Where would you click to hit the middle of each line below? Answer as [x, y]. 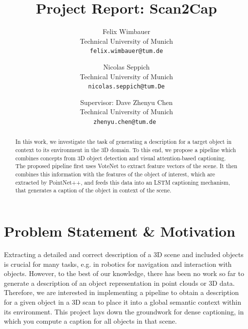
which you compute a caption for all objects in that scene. [90, 321]
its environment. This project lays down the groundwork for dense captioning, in [124, 311]
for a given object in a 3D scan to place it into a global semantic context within [123, 302]
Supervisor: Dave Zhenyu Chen [126, 102]
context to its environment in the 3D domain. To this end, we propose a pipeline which [126, 150]
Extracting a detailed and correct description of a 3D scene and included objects [124, 254]
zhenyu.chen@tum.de [124, 122]
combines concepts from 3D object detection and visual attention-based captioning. [121, 158]
